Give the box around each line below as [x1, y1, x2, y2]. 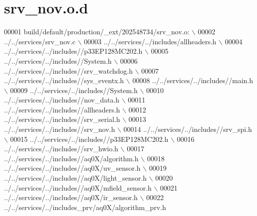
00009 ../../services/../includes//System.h [10, 85, 138, 95]
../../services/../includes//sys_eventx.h [4, 75, 124, 86]
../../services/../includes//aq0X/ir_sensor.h [4, 192, 138, 203]
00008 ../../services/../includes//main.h [132, 75, 253, 86]
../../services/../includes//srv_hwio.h [4, 143, 118, 154]
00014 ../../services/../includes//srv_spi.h [123, 124, 252, 134]
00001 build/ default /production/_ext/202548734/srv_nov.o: [4, 26, 189, 37]
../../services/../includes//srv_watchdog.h [4, 65, 133, 76]
